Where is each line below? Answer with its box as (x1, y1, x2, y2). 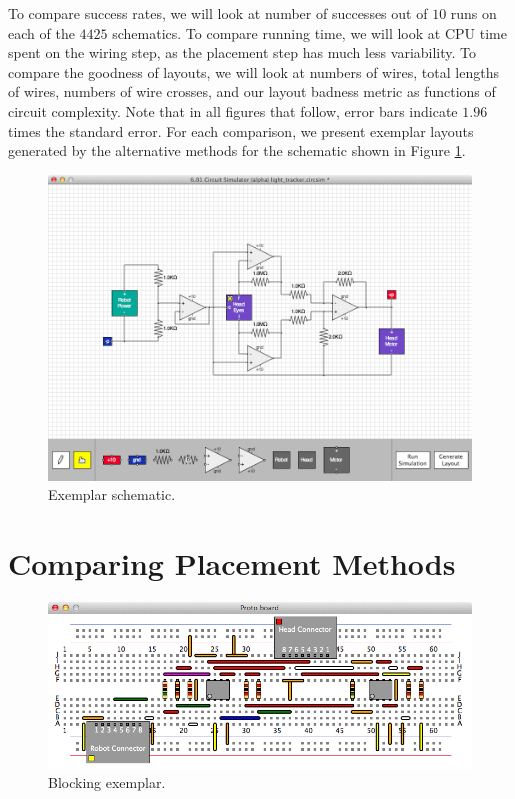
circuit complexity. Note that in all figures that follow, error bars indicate (8, 100, 458, 121)
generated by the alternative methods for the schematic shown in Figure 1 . (8, 140, 466, 161)
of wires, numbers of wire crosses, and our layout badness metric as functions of (8, 81, 496, 102)
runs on (450, 3, 497, 23)
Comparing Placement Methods (8, 543, 456, 584)
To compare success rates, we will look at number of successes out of (8, 3, 428, 23)
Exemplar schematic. (48, 484, 176, 505)
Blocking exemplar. (48, 772, 166, 793)
